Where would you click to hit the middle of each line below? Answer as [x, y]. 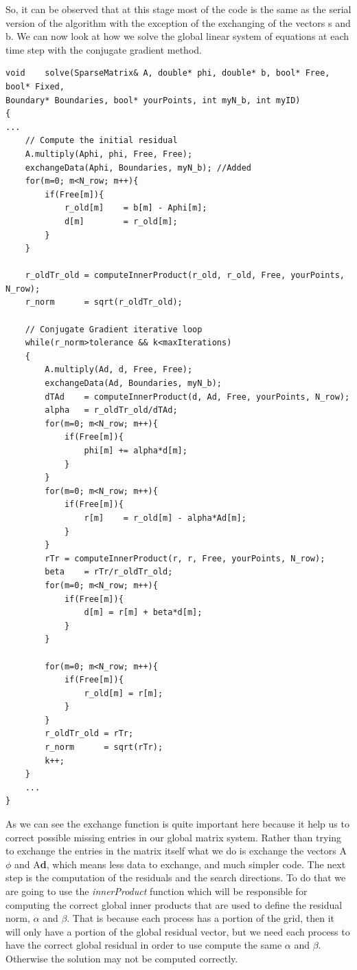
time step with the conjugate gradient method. [104, 49]
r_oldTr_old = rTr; [89, 734]
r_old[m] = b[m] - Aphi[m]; [136, 208]
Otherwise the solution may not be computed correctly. [122, 958]
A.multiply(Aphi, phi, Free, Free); [109, 154]
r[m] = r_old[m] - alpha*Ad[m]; [165, 518]
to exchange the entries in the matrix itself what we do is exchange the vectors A [176, 851]
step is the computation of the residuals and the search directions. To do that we [176, 877]
